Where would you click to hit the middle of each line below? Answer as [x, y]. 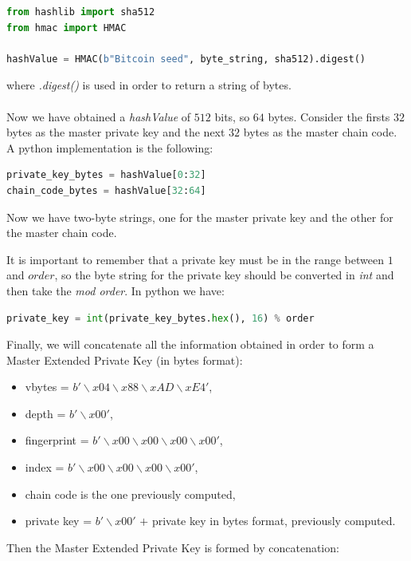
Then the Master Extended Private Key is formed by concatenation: [173, 547]
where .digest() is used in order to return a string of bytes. [149, 85]
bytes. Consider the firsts [329, 116]
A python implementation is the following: [110, 147]
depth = [45, 413]
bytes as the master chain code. [320, 132]
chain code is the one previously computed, [130, 494]
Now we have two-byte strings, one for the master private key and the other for [200, 217]
